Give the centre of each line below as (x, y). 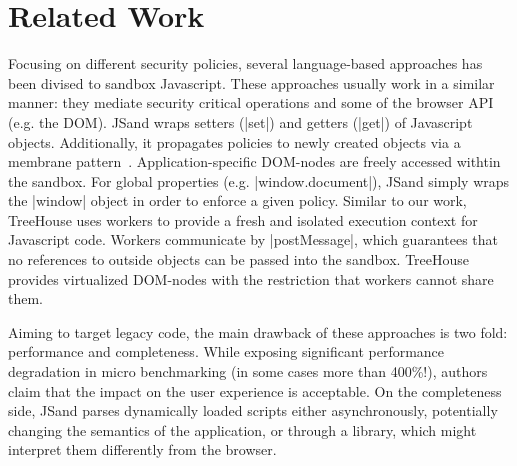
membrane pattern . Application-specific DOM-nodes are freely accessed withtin (254, 161)
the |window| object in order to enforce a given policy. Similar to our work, (237, 200)
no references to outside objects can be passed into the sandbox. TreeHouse (239, 259)
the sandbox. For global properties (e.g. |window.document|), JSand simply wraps (259, 180)
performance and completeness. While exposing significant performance (226, 351)
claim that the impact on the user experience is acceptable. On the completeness (255, 390)
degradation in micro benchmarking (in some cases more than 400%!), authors (248, 371)
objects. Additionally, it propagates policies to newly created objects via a (234, 141)
